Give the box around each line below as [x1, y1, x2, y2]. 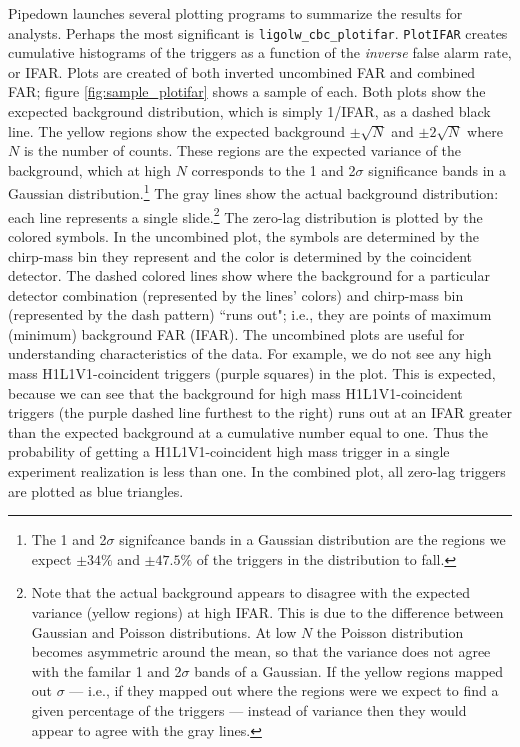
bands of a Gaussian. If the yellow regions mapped [194, 660, 504, 681]
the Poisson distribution [316, 621, 464, 642]
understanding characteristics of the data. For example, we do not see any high [8, 343, 492, 364]
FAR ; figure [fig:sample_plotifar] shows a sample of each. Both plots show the [8, 81, 486, 102]
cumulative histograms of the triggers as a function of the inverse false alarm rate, [8, 42, 512, 63]
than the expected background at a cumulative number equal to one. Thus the [8, 421, 489, 442]
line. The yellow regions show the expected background [8, 120, 345, 141]
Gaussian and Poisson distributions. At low [31, 621, 297, 642]
